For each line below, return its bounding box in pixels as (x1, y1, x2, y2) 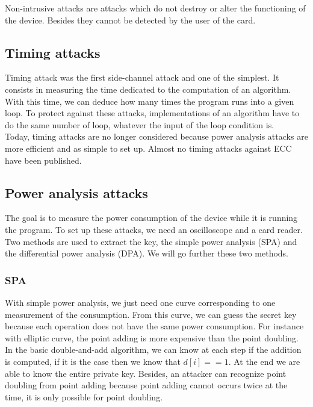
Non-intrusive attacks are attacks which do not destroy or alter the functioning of (5, 2, 306, 14)
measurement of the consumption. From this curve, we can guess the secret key (5, 308, 297, 320)
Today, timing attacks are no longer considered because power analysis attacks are (5, 130, 308, 143)
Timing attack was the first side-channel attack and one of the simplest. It (5, 71, 279, 84)
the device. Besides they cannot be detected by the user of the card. (5, 13, 256, 26)
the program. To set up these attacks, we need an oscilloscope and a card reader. (5, 223, 303, 235)
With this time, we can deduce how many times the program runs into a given (5, 95, 294, 107)
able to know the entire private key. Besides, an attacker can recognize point (5, 367, 287, 379)
